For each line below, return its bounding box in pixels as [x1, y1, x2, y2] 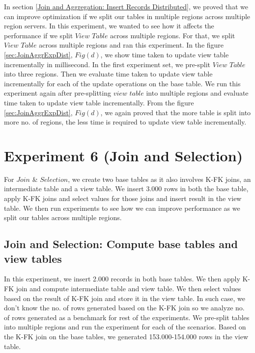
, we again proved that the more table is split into [100, 107, 251, 117]
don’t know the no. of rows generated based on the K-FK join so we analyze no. [4, 303, 245, 313]
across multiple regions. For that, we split [110, 30, 235, 40]
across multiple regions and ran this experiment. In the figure [39, 40, 224, 50]
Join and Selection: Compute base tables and [4, 236, 238, 252]
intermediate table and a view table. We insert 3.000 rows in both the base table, [4, 183, 249, 194]
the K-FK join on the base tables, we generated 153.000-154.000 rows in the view [4, 331, 249, 341]
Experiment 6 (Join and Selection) [4, 145, 243, 165]
